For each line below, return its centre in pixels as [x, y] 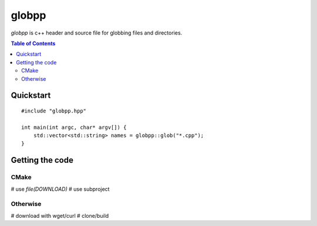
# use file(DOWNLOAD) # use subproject [60, 189]
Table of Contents [33, 43]
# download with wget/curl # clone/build [60, 215]
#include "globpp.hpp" [54, 111]
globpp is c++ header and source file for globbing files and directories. [97, 33]
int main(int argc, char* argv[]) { [74, 127]
